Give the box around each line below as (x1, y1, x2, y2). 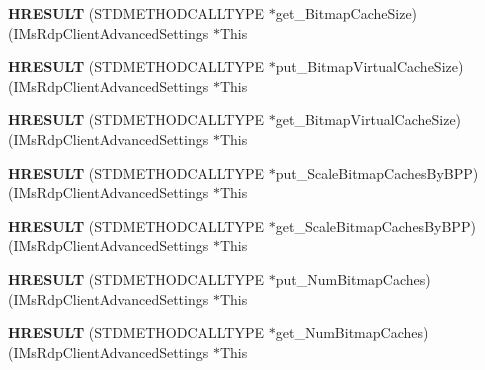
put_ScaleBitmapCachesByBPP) (275, 162, 479, 183)
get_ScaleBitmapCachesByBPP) (275, 215, 476, 236)
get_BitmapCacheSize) (275, 3, 418, 23)
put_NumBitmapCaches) (275, 268, 431, 289)
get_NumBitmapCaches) (275, 322, 429, 343)
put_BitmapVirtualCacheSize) (275, 56, 464, 77)
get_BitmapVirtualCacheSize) (275, 109, 462, 130)
